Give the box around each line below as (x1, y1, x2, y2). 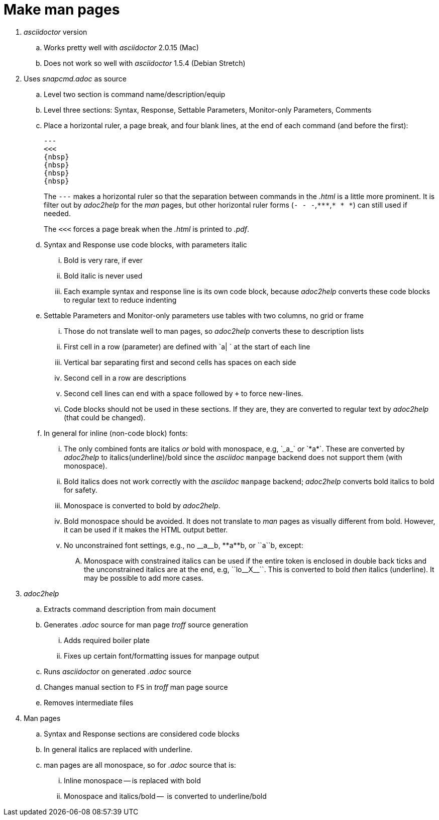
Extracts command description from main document (44, 604, 216, 613)
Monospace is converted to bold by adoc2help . (64, 501, 221, 510)
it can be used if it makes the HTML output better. (64, 525, 228, 534)
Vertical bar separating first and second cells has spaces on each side (64, 357, 296, 367)
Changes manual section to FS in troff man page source (44, 682, 228, 691)
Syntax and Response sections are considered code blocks (44, 729, 240, 738)
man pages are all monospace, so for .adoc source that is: (44, 760, 236, 769)
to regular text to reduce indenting (64, 295, 177, 304)
